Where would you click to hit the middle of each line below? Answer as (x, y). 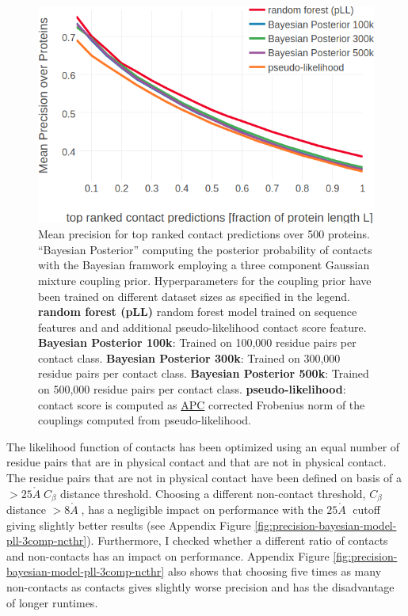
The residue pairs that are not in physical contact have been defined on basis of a (204, 478)
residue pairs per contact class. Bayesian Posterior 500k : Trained (204, 373)
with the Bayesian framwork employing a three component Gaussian (204, 265)
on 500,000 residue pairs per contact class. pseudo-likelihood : (192, 389)
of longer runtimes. (52, 602)
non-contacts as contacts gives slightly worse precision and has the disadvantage (200, 587)
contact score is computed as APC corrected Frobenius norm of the (202, 404)
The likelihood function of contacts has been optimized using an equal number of (203, 446)
